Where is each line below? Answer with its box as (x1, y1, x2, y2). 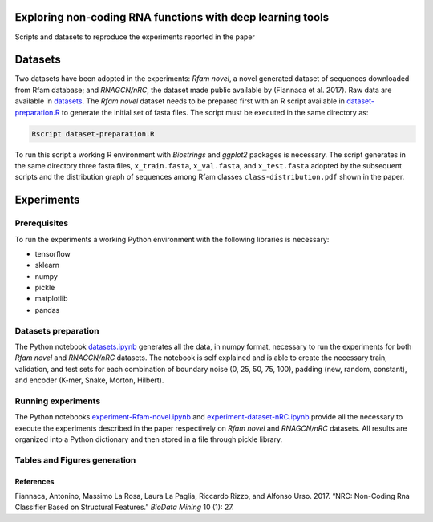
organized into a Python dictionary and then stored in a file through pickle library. (14, 435, 283, 444)
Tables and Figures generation (14, 454, 136, 465)
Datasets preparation (14, 325, 99, 336)
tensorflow (34, 249, 71, 258)
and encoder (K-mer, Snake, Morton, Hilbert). (14, 375, 164, 385)
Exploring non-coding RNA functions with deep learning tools (14, 10, 329, 24)
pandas (34, 305, 60, 314)
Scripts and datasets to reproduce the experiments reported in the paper (14, 32, 256, 42)
